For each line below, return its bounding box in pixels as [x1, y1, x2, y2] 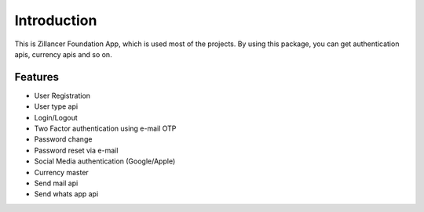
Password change [34, 135, 93, 144]
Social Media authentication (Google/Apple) [34, 156, 176, 166]
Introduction [14, 12, 97, 29]
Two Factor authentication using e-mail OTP [34, 124, 177, 133]
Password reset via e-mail [34, 146, 119, 155]
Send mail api [34, 178, 79, 188]
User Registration [34, 91, 90, 100]
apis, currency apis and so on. [14, 49, 113, 59]
